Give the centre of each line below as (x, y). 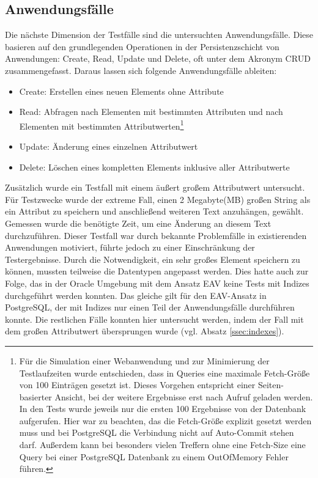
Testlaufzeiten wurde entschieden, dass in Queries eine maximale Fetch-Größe (165, 373)
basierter (35, 396)
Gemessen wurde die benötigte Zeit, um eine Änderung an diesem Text (138, 223)
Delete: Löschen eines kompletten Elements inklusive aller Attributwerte (154, 167)
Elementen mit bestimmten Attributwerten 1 (102, 125)
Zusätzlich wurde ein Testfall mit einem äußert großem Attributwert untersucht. (155, 187)
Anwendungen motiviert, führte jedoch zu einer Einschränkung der (130, 247)
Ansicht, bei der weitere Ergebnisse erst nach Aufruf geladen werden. (184, 396)
